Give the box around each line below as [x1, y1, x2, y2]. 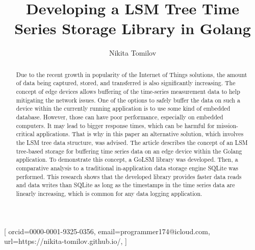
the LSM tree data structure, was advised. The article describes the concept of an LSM [16, 138, 248, 146]
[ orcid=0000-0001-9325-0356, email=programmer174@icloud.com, [4, 226, 210, 236]
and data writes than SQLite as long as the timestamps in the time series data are [16, 181, 235, 189]
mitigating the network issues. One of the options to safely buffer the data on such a [16, 95, 240, 104]
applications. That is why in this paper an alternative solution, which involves [36, 130, 244, 138]
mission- [216, 121, 238, 130]
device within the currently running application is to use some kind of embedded [16, 104, 231, 113]
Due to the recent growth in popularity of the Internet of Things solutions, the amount [16, 70, 247, 79]
